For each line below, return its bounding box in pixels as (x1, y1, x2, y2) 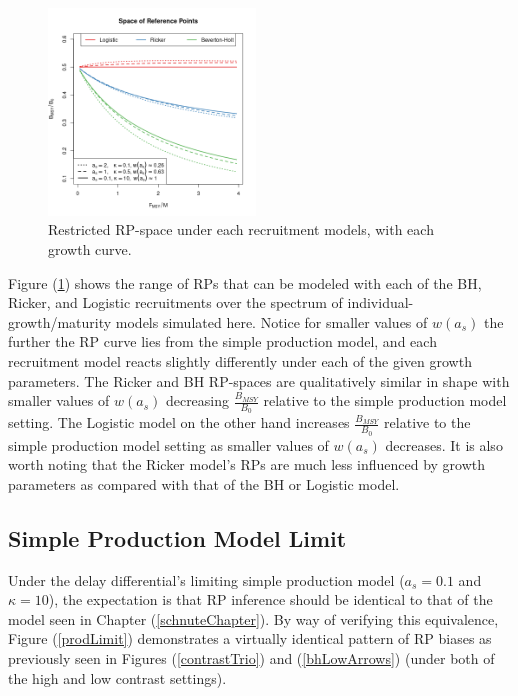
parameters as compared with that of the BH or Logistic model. (8, 473, 400, 494)
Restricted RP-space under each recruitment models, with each (48, 219, 434, 240)
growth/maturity (8, 311, 112, 332)
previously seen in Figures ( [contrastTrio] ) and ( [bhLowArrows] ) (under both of (8, 647, 495, 668)
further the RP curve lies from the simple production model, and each (8, 331, 437, 352)
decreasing (165, 390, 230, 411)
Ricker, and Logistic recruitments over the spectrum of (8, 292, 343, 313)
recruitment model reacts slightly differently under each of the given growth (8, 350, 472, 371)
